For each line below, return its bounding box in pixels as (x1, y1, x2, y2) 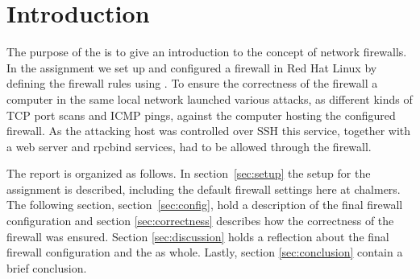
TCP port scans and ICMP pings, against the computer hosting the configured (6, 106, 396, 123)
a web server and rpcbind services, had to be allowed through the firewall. (6, 137, 372, 154)
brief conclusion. (6, 259, 87, 276)
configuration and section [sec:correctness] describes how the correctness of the (6, 212, 394, 229)
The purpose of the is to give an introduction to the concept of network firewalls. (6, 43, 407, 60)
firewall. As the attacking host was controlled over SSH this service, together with (6, 122, 411, 139)
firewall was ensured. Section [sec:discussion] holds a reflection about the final (6, 228, 389, 244)
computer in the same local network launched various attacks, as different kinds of (6, 90, 413, 107)
